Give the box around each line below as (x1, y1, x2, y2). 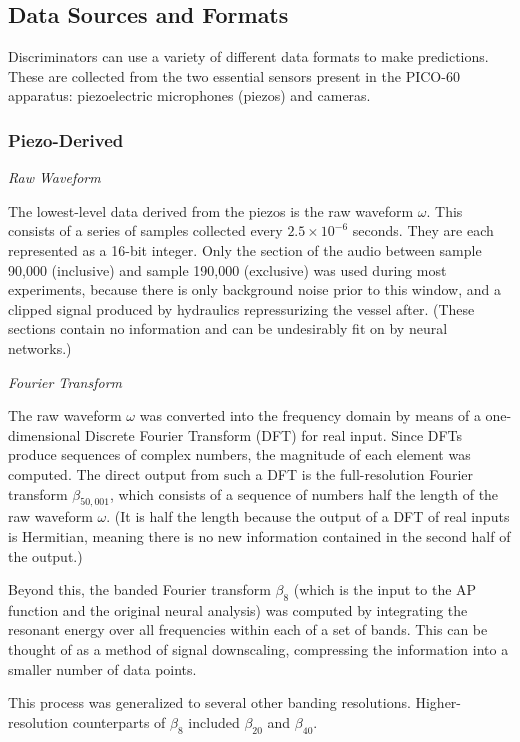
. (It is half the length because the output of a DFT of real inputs (106, 506, 510, 527)
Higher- (415, 692, 462, 713)
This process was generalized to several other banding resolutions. (8, 692, 411, 713)
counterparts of (72, 711, 166, 732)
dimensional (8, 424, 81, 445)
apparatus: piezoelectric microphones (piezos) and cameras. (8, 85, 371, 106)
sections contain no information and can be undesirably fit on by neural (8, 318, 448, 339)
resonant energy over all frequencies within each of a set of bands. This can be (8, 619, 488, 640)
